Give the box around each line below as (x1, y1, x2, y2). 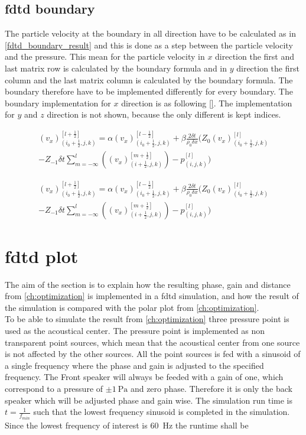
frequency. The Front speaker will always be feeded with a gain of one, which (5, 371, 284, 383)
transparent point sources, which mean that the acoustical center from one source (5, 336, 300, 348)
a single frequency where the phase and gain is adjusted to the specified (5, 359, 264, 371)
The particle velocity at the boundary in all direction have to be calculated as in (5, 27, 296, 40)
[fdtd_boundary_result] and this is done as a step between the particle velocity (5, 38, 293, 51)
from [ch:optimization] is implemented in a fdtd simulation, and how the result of (5, 290, 299, 302)
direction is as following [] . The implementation (121, 96, 292, 109)
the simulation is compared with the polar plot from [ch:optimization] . (5, 301, 259, 313)
